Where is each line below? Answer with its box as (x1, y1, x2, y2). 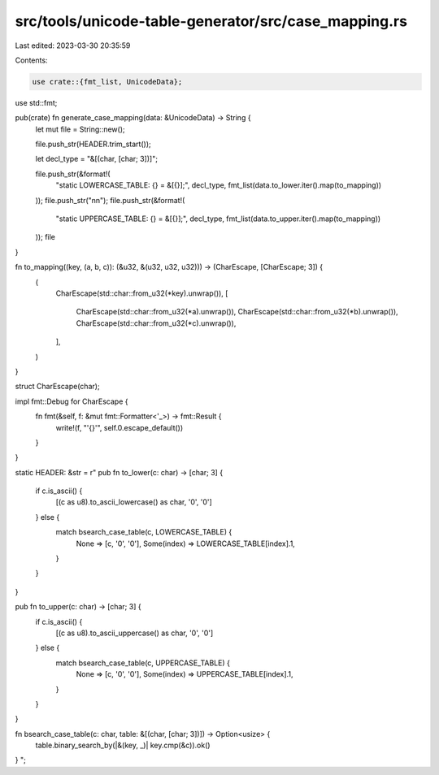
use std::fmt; (15, 97, 58, 107)
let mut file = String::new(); (35, 124, 125, 134)
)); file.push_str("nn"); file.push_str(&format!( (35, 195, 185, 205)
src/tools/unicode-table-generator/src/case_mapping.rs (15, 12, 408, 30)
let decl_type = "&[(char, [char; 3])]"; (35, 154, 159, 164)
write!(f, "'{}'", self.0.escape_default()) (55, 422, 184, 432)
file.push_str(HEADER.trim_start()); (35, 139, 151, 149)
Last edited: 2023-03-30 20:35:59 (15, 41, 131, 50)
